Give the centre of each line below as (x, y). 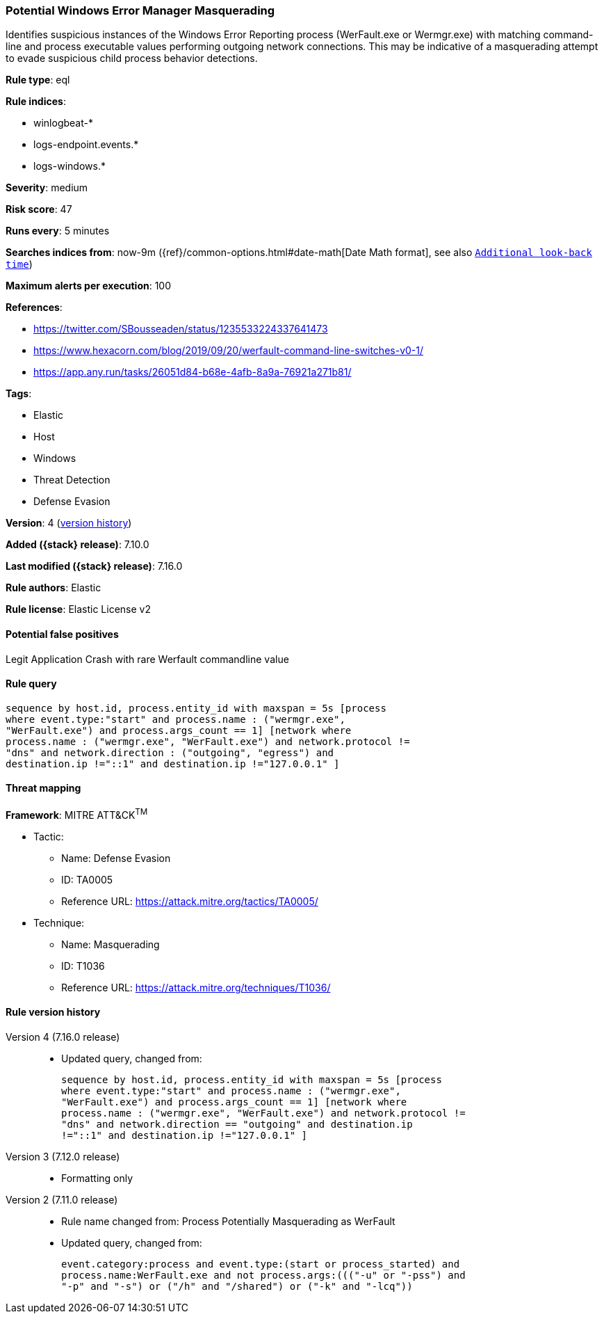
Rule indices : (36, 102)
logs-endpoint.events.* (86, 145)
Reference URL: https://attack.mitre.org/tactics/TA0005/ (190, 901)
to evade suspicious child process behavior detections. (132, 58)
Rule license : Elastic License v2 (78, 609)
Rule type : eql (38, 80)
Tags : (19, 394)
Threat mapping (43, 788)
